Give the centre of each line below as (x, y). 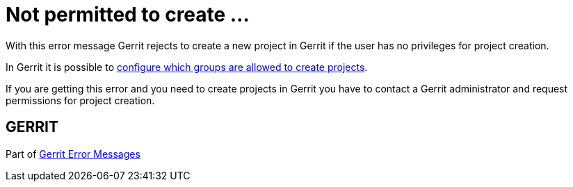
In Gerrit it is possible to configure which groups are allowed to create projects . (187, 67)
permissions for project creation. (80, 100)
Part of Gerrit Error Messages (73, 154)
